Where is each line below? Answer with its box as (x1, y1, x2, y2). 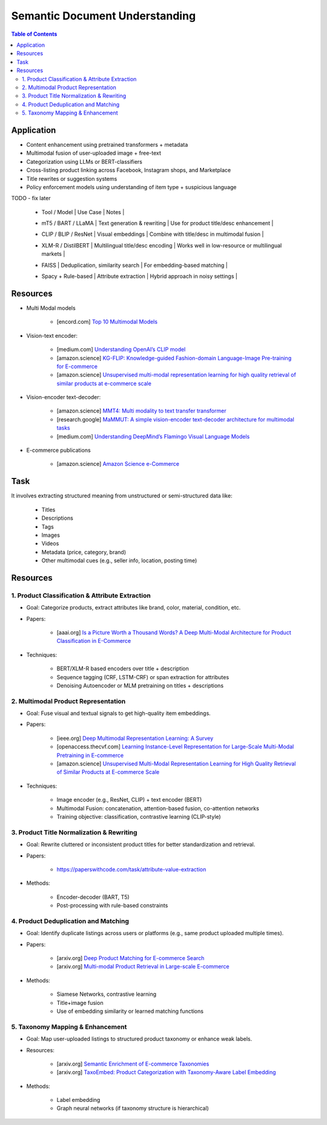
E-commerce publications (26, 446, 91, 454)
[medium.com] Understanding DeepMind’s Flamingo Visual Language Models (56, 432, 250, 440)
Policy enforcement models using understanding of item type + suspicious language (26, 183, 237, 190)
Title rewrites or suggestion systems (26, 175, 117, 182)
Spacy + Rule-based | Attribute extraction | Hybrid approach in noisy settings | (41, 273, 237, 280)
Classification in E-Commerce (56, 637, 131, 645)
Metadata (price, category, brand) (41, 548, 127, 556)
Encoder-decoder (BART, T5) (56, 893, 130, 901)
